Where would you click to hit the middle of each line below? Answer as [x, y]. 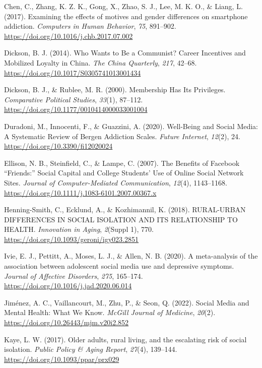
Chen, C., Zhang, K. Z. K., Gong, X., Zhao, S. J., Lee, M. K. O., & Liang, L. [123, 6]
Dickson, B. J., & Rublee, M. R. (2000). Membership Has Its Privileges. [115, 89]
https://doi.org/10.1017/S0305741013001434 [73, 72]
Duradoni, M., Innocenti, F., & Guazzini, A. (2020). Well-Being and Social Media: [131, 126]
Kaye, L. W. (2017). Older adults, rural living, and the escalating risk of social [125, 339]
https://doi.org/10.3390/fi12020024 [58, 146]
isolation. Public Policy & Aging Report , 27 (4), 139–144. [91, 349]
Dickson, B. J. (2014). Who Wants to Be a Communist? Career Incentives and [125, 53]
